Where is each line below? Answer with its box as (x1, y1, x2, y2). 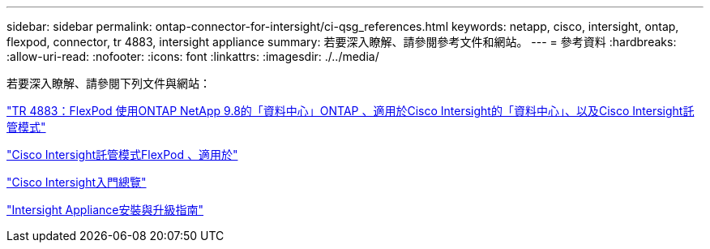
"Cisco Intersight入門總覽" (6, 175, 147, 189)
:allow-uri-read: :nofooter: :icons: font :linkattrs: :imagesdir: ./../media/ (6, 49, 379, 63)
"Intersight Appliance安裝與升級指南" (6, 203, 203, 217)
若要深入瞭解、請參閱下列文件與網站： (6, 76, 211, 90)
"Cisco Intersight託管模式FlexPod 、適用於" (6, 148, 238, 161)
